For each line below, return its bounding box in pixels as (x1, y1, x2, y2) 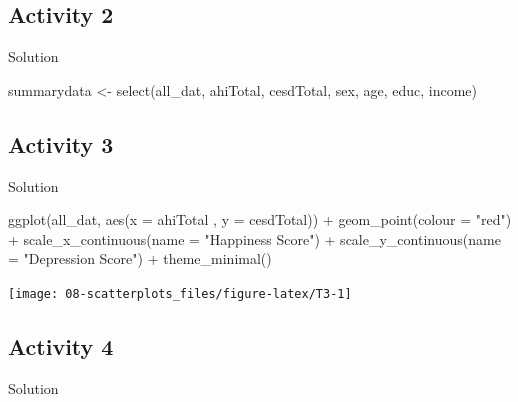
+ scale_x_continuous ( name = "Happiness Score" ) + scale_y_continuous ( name (8, 228, 501, 249)
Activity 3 (8, 128, 114, 159)
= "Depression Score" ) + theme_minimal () (8, 248, 272, 269)
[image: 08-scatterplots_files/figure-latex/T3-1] (8, 286, 352, 301)
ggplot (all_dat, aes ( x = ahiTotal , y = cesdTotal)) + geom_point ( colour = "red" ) (8, 209, 512, 230)
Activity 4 (8, 331, 114, 362)
